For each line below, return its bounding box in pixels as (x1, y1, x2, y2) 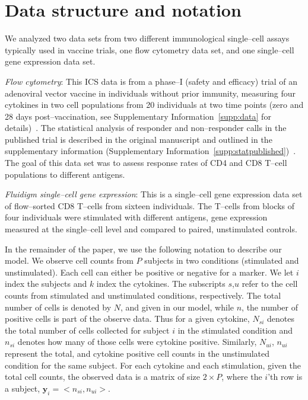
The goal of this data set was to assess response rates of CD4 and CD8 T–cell (5, 156, 287, 169)
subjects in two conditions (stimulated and (144, 254, 299, 267)
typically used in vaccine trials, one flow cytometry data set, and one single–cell (5, 43, 294, 56)
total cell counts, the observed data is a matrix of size (5, 370, 200, 383)
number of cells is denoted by (5, 300, 112, 313)
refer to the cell (242, 277, 298, 290)
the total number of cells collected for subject (5, 324, 170, 336)
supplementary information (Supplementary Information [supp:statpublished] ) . (5, 145, 296, 157)
